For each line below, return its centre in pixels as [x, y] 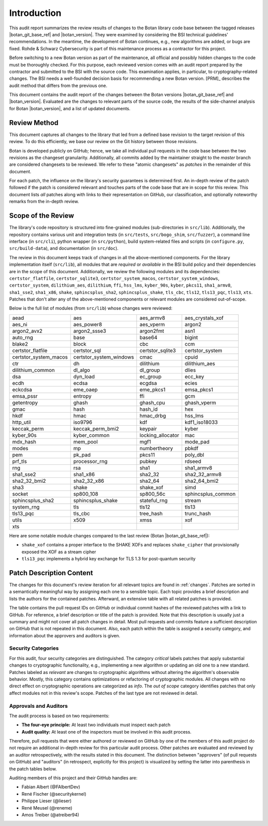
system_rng [26, 507]
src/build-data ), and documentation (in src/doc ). [64, 248]
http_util [22, 422]
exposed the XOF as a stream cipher [59, 552]
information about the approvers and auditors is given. [65, 635]
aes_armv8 [153, 318]
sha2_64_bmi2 [201, 481]
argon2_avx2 [27, 331]
